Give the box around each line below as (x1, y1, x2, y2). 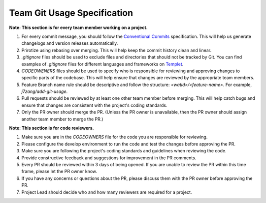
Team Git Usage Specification (9, 7, 133, 18)
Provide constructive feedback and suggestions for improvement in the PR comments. (21, 155, 197, 161)
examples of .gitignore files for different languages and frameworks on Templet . (21, 61, 184, 67)
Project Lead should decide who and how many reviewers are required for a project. (21, 189, 192, 195)
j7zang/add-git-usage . (21, 88, 68, 94)
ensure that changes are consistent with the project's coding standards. (21, 102, 167, 108)
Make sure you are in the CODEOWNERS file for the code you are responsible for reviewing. (21, 134, 208, 140)
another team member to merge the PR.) (21, 116, 103, 122)
